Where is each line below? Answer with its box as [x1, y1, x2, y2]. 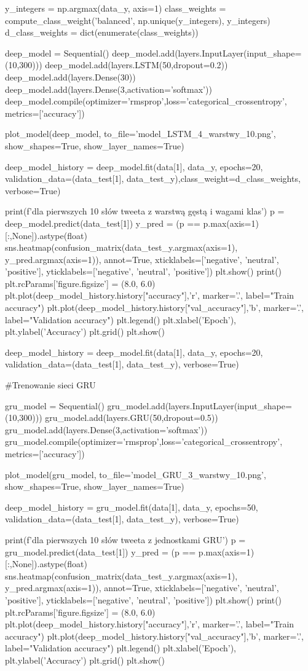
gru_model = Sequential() [5, 399, 105, 412]
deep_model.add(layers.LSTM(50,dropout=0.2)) [45, 58, 228, 71]
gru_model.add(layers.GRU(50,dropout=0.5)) [45, 411, 218, 424]
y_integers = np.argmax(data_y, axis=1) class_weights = [5, 2, 226, 14]
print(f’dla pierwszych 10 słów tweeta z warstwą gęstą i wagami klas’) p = [5, 205, 285, 218]
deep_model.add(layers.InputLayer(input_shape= [112, 46, 302, 59]
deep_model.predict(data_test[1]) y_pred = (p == [5, 216, 200, 229]
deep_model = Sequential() [5, 46, 109, 59]
